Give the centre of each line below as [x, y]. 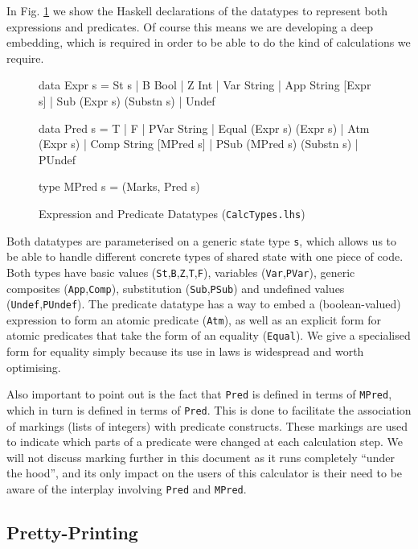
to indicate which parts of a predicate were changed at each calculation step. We [205, 442]
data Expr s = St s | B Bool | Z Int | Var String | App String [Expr [205, 85]
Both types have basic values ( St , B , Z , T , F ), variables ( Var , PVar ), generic [181, 272]
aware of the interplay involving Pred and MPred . [127, 489]
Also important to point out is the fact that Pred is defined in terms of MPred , [199, 394]
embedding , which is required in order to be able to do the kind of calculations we [209, 42]
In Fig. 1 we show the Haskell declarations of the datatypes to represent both [197, 10]
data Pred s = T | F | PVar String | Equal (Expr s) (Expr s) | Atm [204, 128]
